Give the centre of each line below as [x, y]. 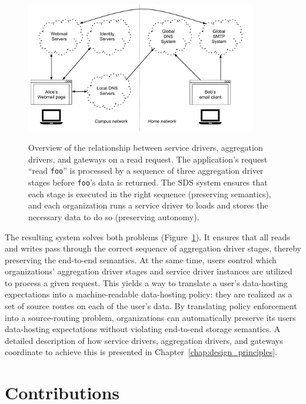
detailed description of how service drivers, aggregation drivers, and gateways [144, 340]
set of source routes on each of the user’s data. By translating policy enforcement [151, 306]
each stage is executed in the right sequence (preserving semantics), [150, 193]
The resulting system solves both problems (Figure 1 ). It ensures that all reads [147, 236]
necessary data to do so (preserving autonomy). [114, 216]
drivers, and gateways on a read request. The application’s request [148, 159]
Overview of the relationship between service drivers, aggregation [146, 148]
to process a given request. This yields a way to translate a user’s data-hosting [146, 282]
